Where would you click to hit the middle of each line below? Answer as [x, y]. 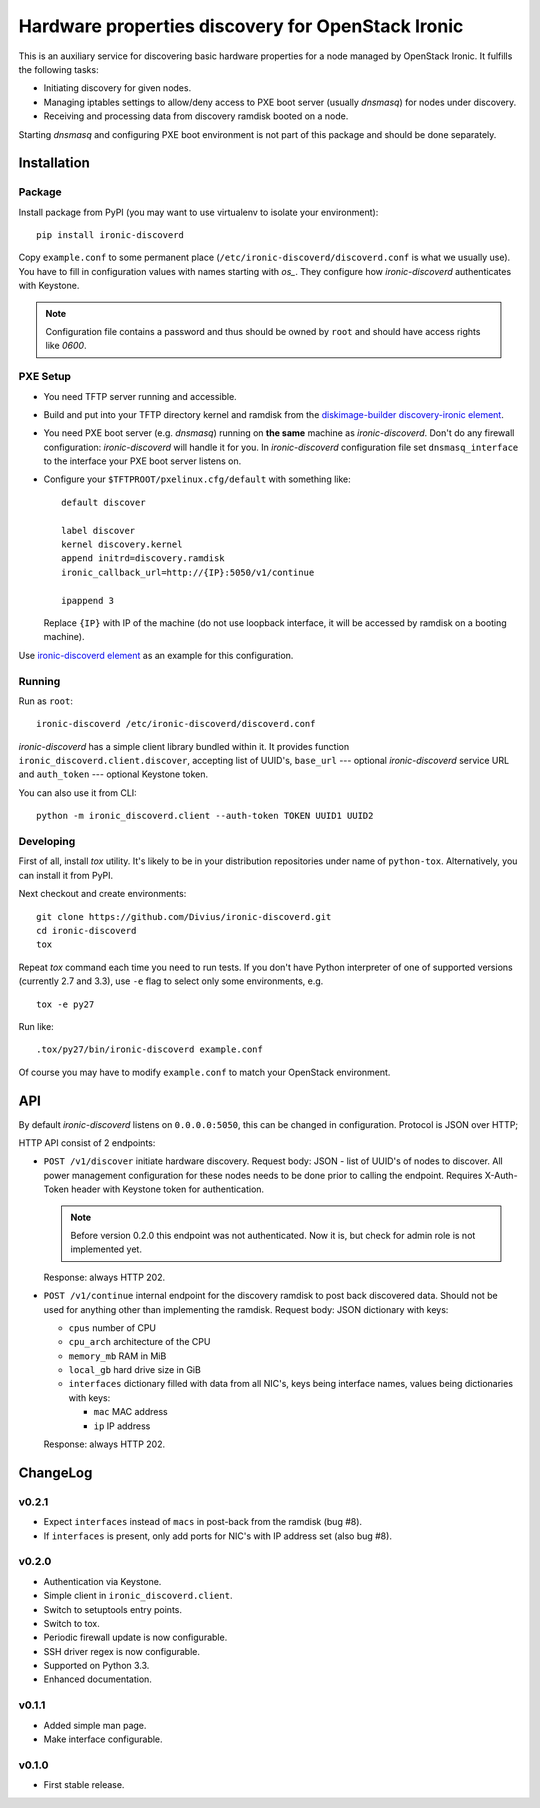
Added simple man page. [95, 1725]
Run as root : [46, 701]
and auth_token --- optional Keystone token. [113, 774]
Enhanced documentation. [97, 1679]
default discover [103, 502]
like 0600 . [66, 346]
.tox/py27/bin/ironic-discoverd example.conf [150, 1049]
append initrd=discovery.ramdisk [143, 558]
